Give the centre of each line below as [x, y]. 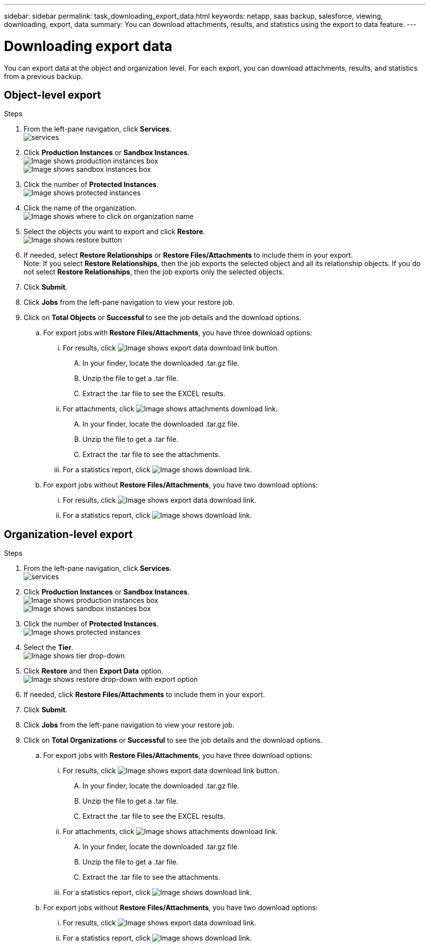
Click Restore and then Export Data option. [94, 671]
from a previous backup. [43, 76]
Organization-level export [68, 534]
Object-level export [53, 95]
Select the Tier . [49, 648]
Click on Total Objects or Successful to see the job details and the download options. [162, 318]
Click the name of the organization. [80, 208]
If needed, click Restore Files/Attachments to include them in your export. [144, 695]
